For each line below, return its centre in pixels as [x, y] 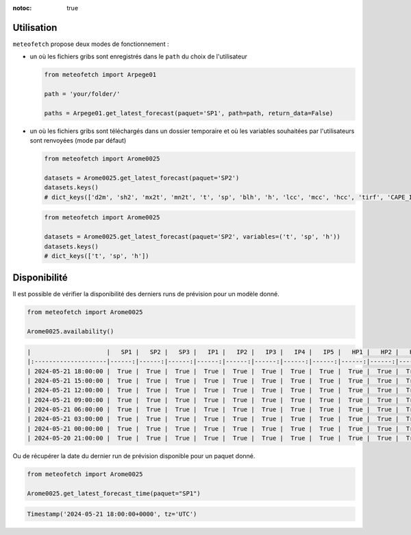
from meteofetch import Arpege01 [100, 75]
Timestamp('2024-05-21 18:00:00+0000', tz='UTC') [112, 514]
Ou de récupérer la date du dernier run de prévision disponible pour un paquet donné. [134, 456]
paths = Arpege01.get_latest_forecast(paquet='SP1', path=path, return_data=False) [189, 113]
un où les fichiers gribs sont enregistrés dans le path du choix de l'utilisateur [139, 57]
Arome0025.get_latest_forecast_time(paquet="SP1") [114, 494]
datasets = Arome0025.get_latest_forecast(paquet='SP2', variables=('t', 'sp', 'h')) [192, 237]
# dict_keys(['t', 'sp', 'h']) [97, 256]
